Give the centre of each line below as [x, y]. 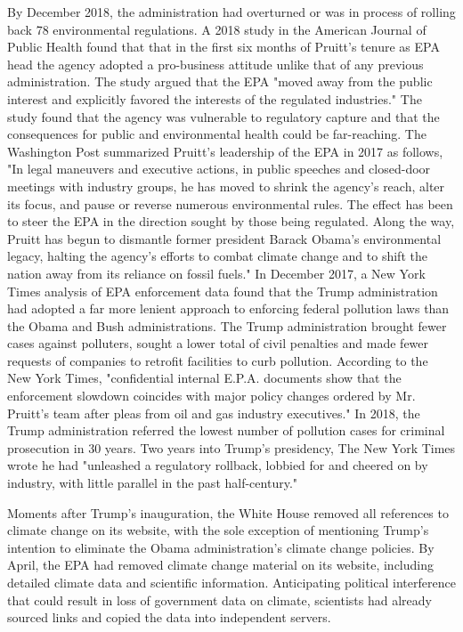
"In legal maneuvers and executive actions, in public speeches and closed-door [219, 169]
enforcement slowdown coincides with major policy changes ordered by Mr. [211, 396]
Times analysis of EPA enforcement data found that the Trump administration [223, 291]
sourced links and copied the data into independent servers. [169, 617]
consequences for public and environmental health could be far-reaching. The [217, 134]
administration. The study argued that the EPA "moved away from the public [220, 81]
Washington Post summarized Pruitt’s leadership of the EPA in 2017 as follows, [225, 151]
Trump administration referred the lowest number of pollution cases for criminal [226, 430]
